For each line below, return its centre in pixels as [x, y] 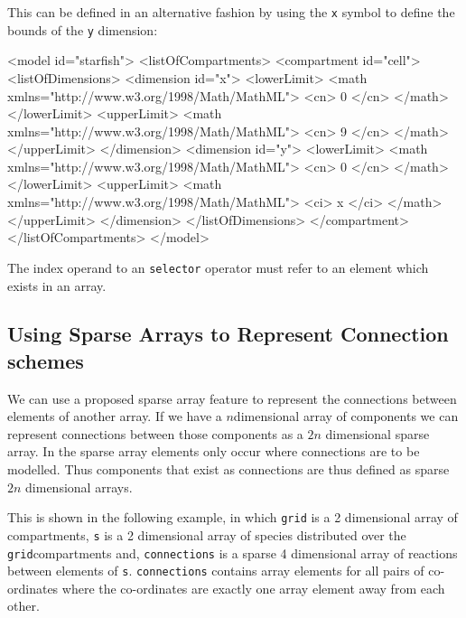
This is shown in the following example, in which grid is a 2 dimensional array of [233, 517]
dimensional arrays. [79, 487]
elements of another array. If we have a [115, 416]
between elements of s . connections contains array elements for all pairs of [216, 571]
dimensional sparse [377, 433]
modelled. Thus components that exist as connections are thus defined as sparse [228, 469]
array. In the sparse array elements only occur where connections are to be [214, 451]
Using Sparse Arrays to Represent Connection [228, 334]
